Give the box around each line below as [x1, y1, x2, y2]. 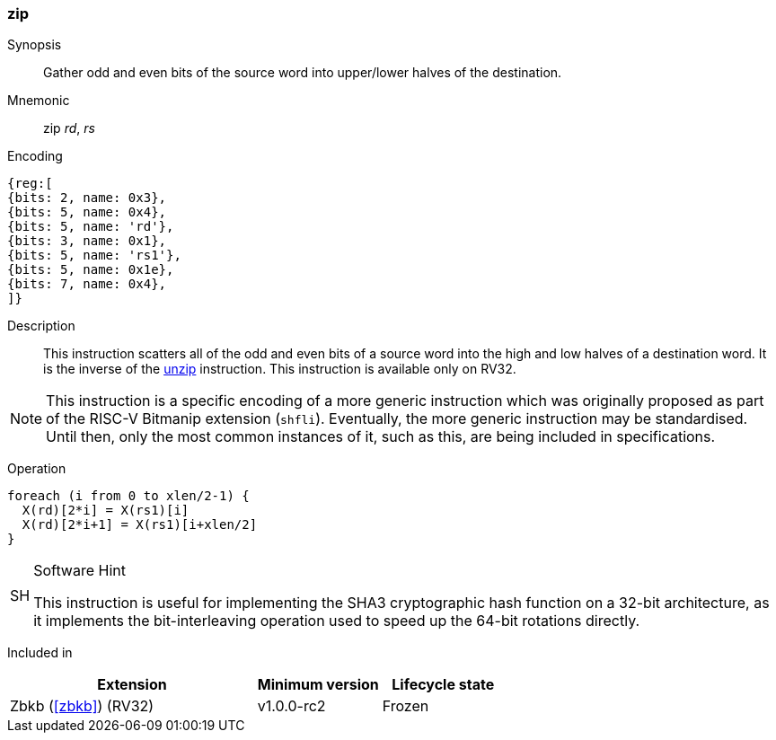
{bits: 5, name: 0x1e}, [7, 262, 174, 277]
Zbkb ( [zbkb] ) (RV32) [10, 697, 154, 716]
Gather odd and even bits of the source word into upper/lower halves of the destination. [43, 65, 562, 81]
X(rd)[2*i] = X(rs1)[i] [22, 503, 190, 518]
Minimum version [257, 675, 379, 694]
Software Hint [33, 561, 126, 580]
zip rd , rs [43, 120, 95, 137]
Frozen [382, 697, 429, 716]
